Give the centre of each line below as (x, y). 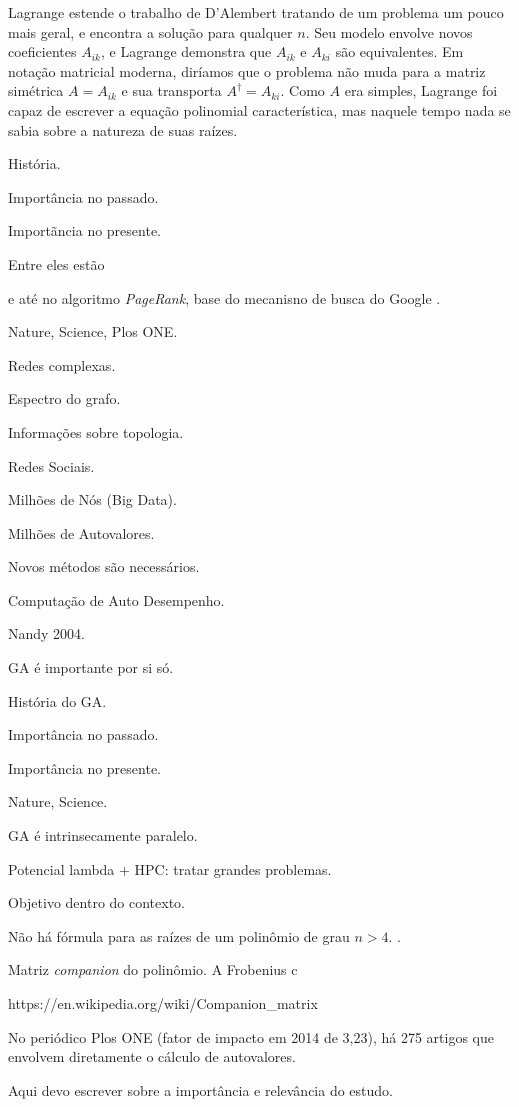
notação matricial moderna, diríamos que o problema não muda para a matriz (247, 70)
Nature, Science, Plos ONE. (93, 331)
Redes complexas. (62, 364)
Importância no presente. (84, 767)
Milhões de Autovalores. (81, 532)
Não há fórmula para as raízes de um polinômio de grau (179, 935)
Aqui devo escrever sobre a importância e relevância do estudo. (200, 1089)
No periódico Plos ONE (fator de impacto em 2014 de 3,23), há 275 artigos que (251, 1036)
